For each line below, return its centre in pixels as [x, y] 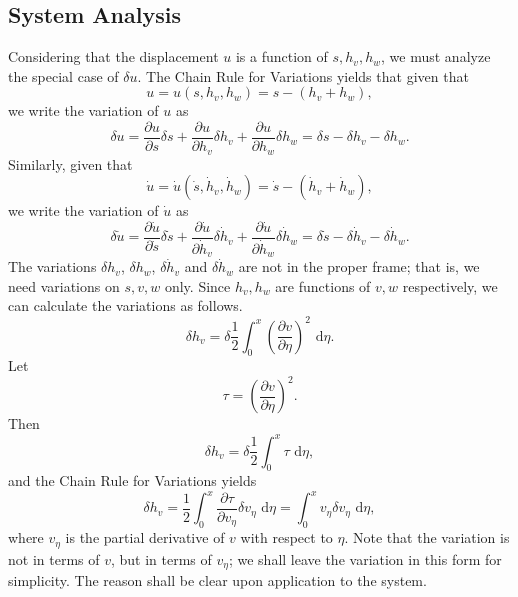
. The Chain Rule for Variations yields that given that [303, 75]
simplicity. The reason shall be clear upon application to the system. [217, 580]
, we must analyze [436, 56]
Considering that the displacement [113, 56]
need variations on [64, 285]
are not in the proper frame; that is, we [359, 266]
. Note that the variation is [427, 537]
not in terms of [54, 558]
